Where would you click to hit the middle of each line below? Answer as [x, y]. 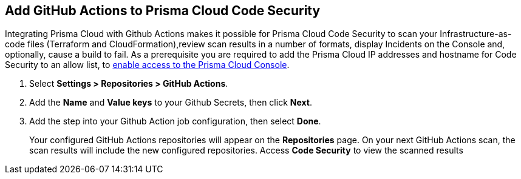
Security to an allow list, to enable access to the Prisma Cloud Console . [147, 65]
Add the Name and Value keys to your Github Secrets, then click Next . [171, 103]
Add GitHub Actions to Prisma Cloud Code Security [163, 11]
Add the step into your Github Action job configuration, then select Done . [175, 121]
